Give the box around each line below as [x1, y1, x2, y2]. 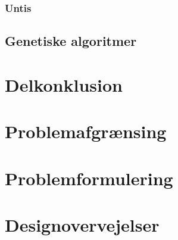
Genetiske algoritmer [5, 32, 137, 50]
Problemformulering [5, 166, 173, 190]
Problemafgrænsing [5, 119, 167, 144]
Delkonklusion [5, 72, 123, 96]
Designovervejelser [5, 212, 160, 236]
